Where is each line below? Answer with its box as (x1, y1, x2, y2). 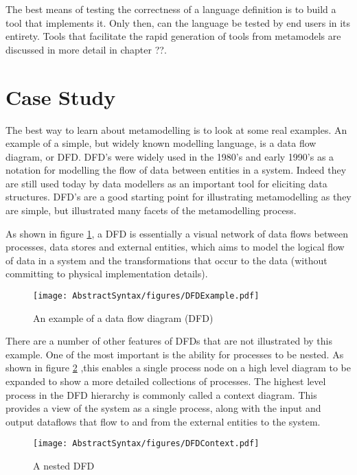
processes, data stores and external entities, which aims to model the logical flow (5, 240, 345, 254)
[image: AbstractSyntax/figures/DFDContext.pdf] (33, 439, 260, 449)
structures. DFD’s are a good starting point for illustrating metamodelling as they (5, 189, 352, 204)
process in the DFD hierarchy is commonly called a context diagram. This (5, 387, 317, 402)
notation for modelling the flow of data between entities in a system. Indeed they (5, 163, 347, 177)
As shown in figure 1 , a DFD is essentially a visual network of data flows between (5, 226, 348, 240)
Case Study (5, 82, 116, 111)
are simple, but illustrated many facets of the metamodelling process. (5, 203, 297, 218)
